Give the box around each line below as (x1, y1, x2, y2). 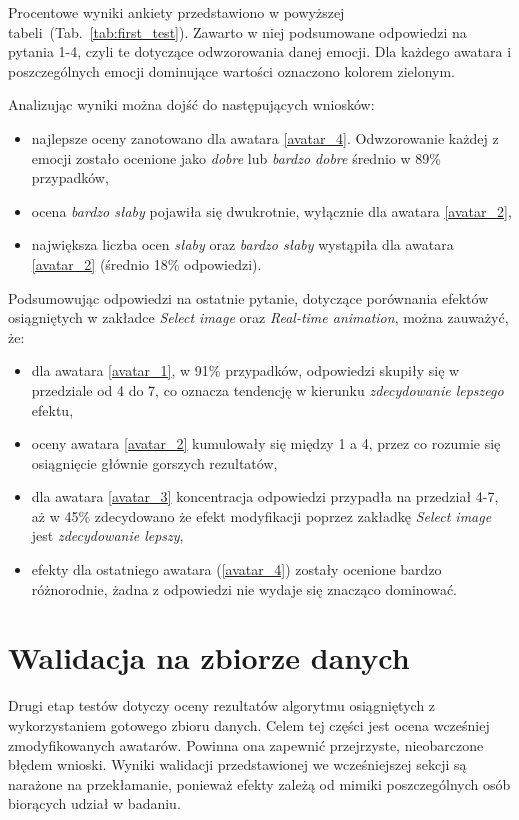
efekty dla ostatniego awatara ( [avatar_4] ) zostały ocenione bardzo (31, 559, 442, 580)
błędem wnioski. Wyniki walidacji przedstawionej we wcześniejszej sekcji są (8, 754, 467, 775)
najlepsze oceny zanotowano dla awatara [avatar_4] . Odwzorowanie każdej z (31, 127, 499, 148)
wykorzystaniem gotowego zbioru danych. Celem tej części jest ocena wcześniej (8, 714, 490, 735)
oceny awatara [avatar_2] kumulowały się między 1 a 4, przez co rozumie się (31, 433, 501, 454)
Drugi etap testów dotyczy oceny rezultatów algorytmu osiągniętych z (8, 695, 436, 716)
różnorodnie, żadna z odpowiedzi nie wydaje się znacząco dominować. (31, 578, 457, 599)
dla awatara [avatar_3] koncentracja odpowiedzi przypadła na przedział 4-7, (31, 486, 499, 507)
